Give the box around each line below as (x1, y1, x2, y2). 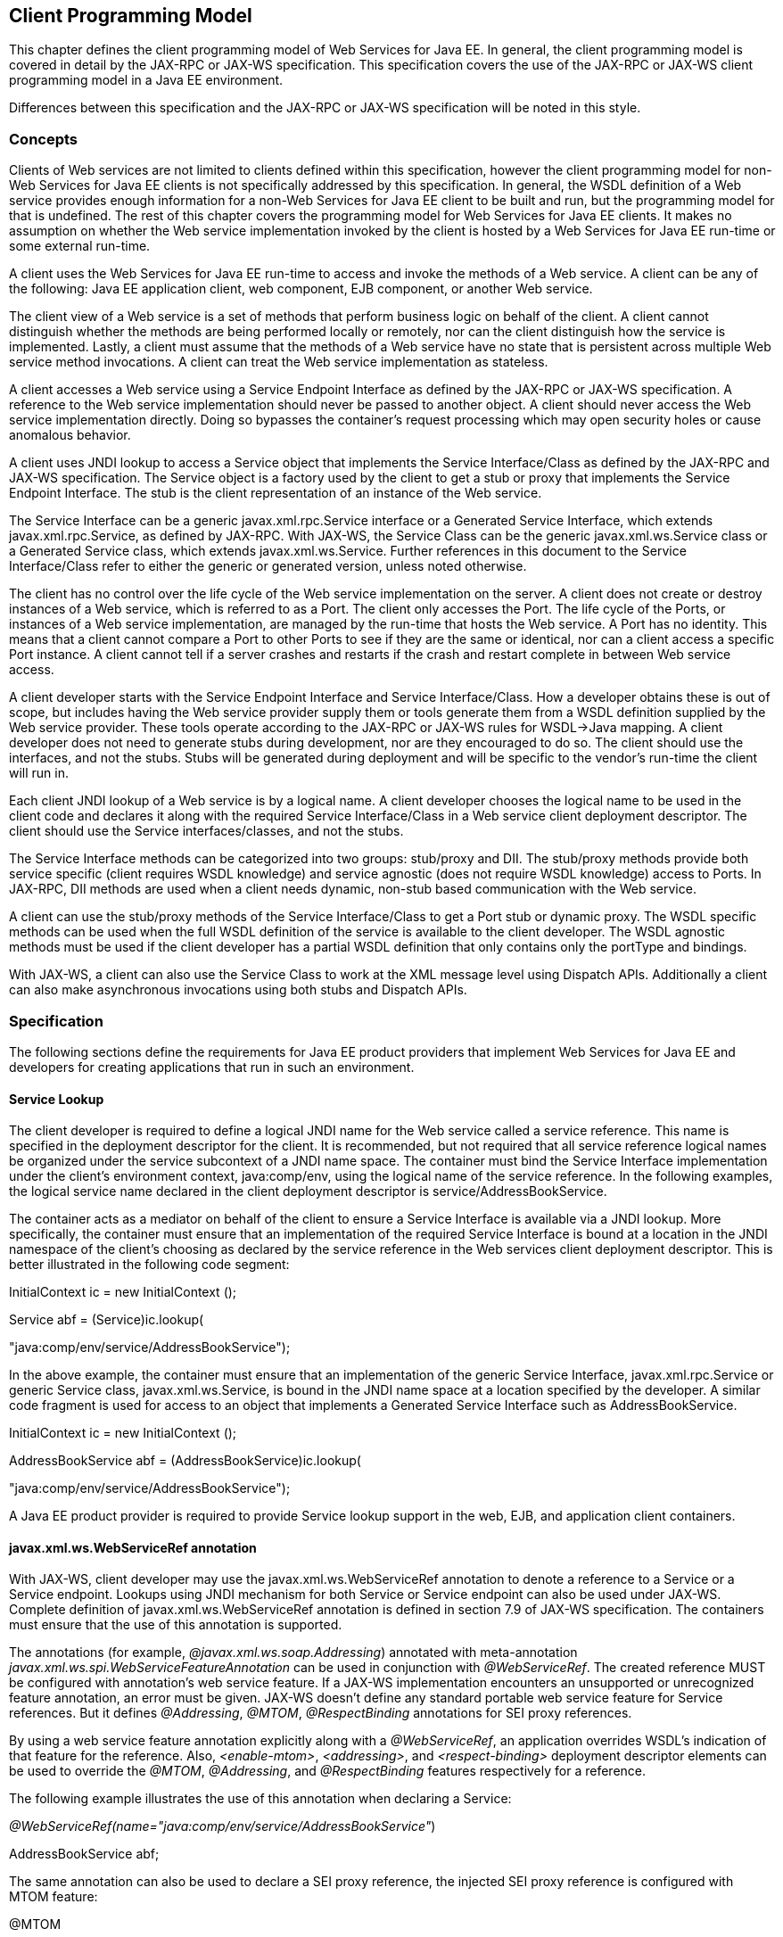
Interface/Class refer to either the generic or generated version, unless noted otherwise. (9, 558, 527, 574)
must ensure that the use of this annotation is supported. (9, 1617, 342, 1633)
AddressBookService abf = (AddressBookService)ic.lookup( (9, 1453, 361, 1469)
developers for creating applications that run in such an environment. (9, 1059, 415, 1075)
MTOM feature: (9, 1889, 98, 1905)
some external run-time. (9, 238, 151, 254)
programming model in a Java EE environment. (9, 72, 284, 88)
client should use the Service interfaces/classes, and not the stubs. (9, 823, 404, 839)
